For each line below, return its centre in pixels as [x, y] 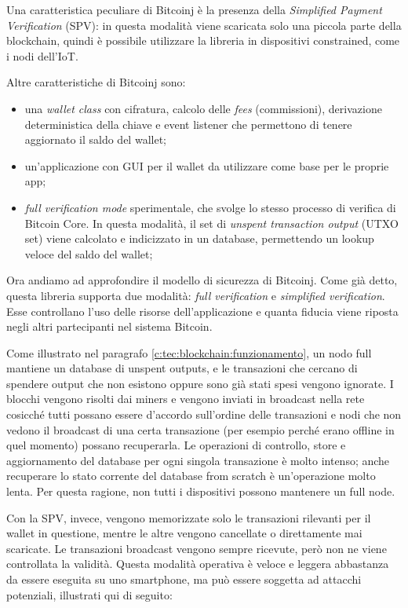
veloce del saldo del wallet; [89, 253]
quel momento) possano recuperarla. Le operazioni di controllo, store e [176, 445]
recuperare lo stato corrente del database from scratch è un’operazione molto [191, 476]
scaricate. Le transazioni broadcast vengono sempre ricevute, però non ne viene [197, 548]
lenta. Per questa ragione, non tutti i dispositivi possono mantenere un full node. [201, 491]
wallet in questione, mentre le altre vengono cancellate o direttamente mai [184, 533]
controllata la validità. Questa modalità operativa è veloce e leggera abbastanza [198, 564]
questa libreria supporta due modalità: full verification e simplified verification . [196, 295]
